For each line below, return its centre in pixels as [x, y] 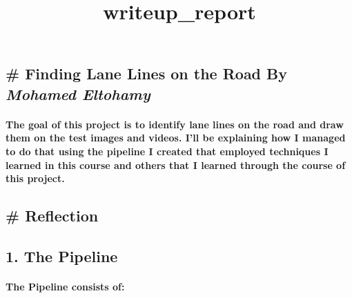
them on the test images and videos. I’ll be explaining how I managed [176, 138]
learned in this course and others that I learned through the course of [176, 165]
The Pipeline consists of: [65, 286]
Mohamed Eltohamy [78, 93]
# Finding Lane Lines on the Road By [147, 73]
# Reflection [52, 216]
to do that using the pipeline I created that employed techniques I [167, 151]
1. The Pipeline [62, 256]
